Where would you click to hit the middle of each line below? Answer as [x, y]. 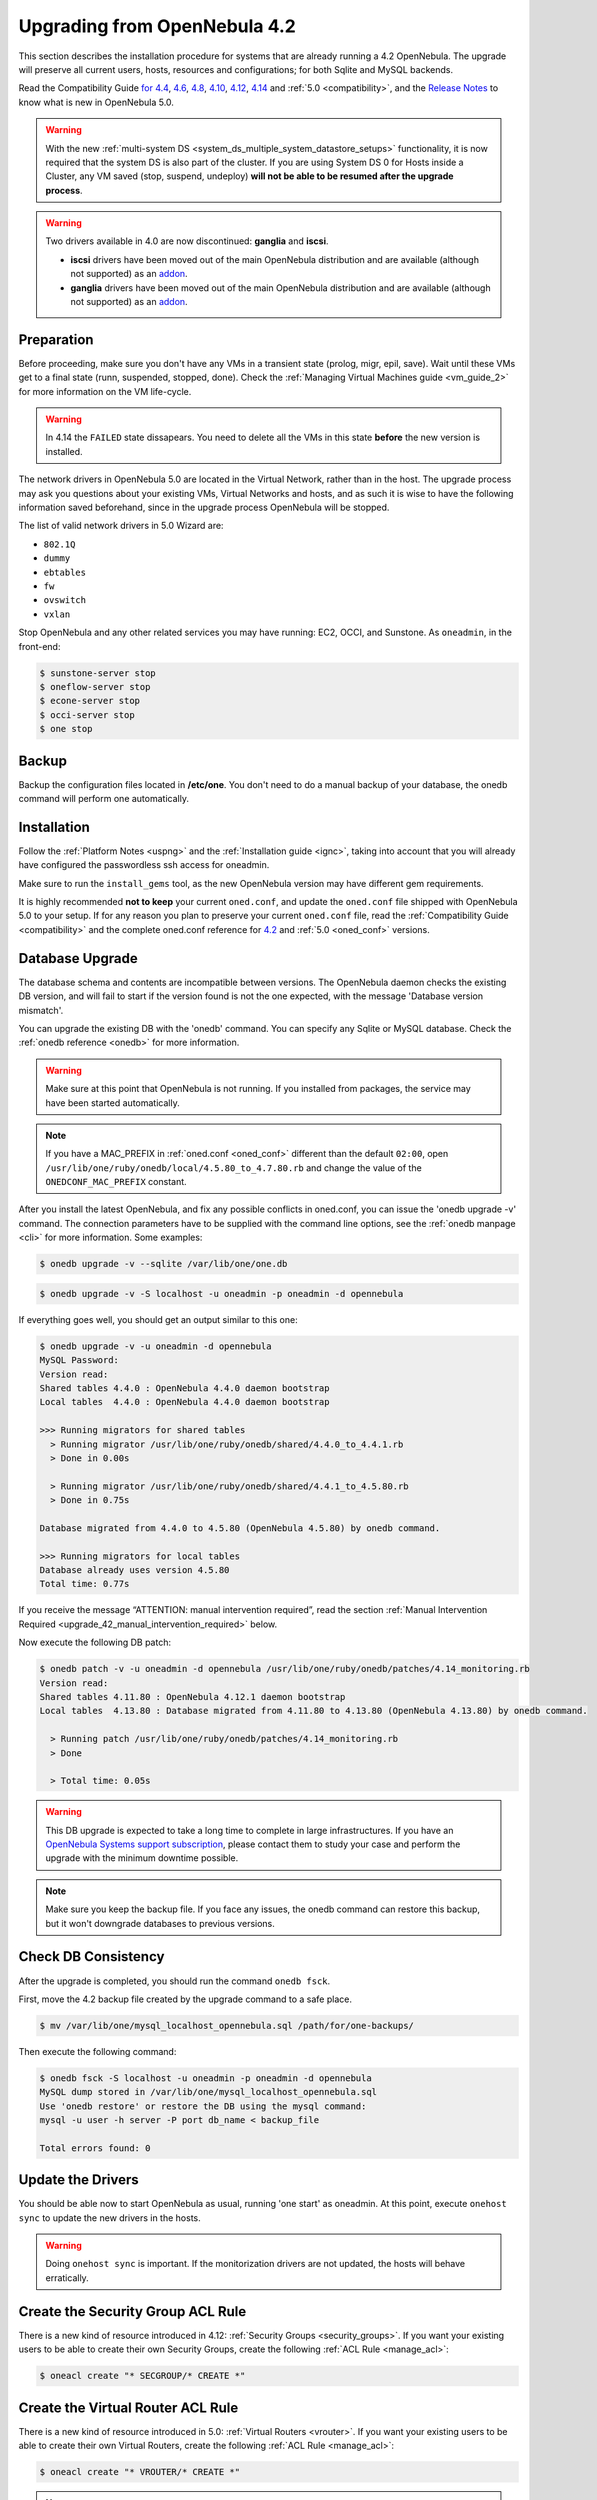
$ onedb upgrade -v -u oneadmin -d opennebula [155, 1346]
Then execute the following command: [97, 2051]
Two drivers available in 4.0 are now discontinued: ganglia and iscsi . [187, 241]
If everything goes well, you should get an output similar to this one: [158, 1319]
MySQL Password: [79, 1360]
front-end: [39, 646]
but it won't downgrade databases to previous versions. [160, 1923]
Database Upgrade [78, 958]
